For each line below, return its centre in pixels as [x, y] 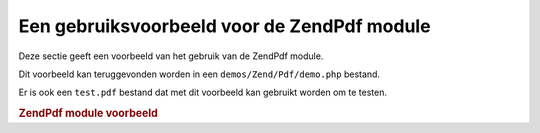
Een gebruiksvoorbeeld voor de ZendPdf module [224, 26]
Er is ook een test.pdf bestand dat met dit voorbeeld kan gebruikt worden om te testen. [202, 92]
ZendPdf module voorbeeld [88, 113]
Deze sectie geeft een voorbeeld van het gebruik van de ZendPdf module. [171, 56]
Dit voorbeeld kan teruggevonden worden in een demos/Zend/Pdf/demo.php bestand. [199, 74]
